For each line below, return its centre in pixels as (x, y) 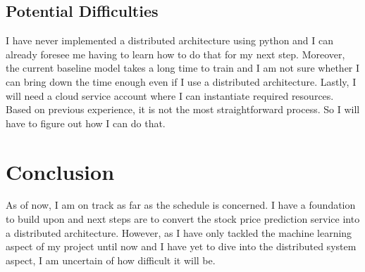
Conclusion (60, 171)
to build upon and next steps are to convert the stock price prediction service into (183, 219)
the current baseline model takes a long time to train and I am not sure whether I (183, 68)
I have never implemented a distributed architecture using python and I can (170, 40)
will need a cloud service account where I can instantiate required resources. (170, 95)
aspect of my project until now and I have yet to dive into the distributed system (181, 246)
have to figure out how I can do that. (86, 123)
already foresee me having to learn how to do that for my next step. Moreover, (175, 54)
